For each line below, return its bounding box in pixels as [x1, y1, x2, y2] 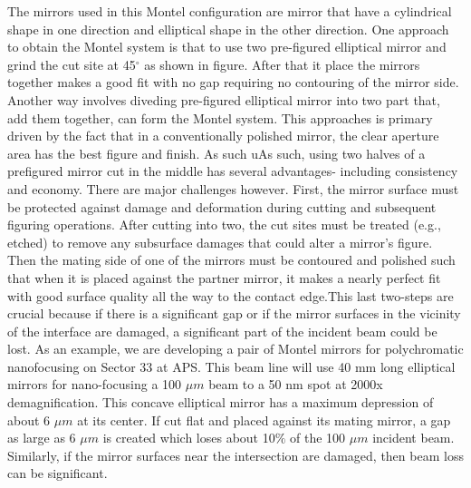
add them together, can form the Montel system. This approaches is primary [7, 108, 433, 127]
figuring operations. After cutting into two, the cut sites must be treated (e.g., [7, 215, 441, 234]
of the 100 [290, 428, 346, 447]
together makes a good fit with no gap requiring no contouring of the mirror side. [7, 73, 459, 92]
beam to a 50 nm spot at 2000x [208, 375, 383, 394]
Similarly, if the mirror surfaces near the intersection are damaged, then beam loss [7, 445, 464, 464]
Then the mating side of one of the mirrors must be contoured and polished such [7, 250, 456, 269]
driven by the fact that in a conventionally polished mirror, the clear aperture [7, 126, 439, 145]
